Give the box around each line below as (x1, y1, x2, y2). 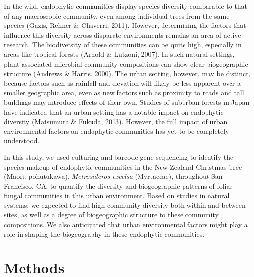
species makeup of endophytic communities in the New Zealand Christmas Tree (4, 161, 242, 172)
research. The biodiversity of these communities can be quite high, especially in (4, 39, 242, 50)
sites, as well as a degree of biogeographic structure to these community (4, 209, 219, 220)
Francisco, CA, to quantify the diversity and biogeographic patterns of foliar (4, 180, 232, 191)
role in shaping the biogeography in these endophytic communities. (4, 228, 205, 239)
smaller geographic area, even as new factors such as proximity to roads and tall (4, 87, 244, 98)
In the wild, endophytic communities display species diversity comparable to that (4, 1, 248, 11)
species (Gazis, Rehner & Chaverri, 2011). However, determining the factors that (4, 20, 246, 30)
